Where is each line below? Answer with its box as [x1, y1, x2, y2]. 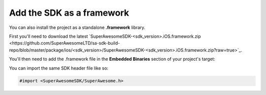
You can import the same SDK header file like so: [9, 65, 108, 71]
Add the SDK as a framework [9, 7, 129, 18]
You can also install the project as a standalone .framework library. [9, 24, 145, 30]
